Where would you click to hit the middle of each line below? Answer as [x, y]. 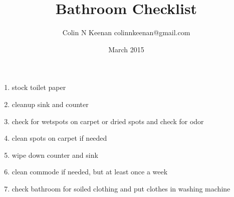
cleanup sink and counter [50, 104]
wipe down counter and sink [55, 155]
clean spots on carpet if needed [59, 138]
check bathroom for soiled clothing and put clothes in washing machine [121, 188]
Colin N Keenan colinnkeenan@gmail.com [126, 32]
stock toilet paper [39, 87]
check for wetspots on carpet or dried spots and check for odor [108, 121]
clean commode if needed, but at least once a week [90, 172]
